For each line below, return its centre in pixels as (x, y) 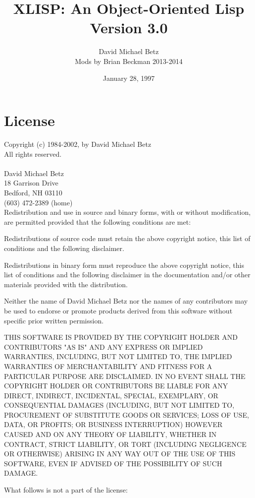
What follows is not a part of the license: (66, 490)
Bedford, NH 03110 (33, 192)
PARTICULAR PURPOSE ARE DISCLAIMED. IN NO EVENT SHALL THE (125, 376)
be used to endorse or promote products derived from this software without (118, 310)
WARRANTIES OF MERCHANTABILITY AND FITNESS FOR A (108, 366)
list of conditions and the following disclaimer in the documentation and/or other (127, 275)
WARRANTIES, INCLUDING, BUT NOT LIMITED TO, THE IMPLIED (118, 356)
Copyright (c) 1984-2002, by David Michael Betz (78, 144)
